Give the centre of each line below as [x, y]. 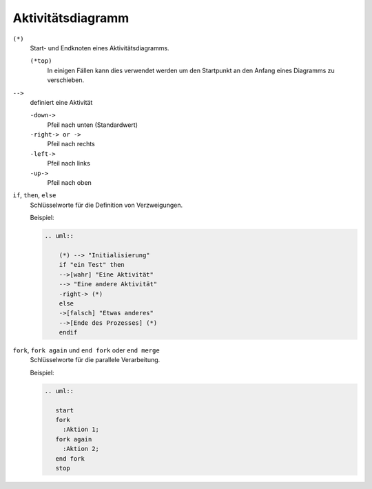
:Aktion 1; [81, 430]
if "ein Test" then [92, 265]
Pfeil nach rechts [71, 144]
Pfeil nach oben [70, 183]
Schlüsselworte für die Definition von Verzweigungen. [106, 205]
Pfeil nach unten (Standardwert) [92, 125]
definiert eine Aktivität [61, 102]
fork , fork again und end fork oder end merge [86, 350]
